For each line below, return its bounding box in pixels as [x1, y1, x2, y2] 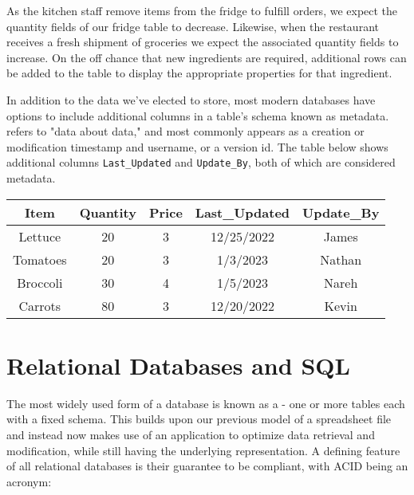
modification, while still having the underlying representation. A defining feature [6, 442, 400, 458]
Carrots [18, 296, 61, 315]
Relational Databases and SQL [6, 348, 350, 381]
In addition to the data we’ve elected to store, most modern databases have [6, 91, 376, 108]
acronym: [6, 473, 52, 489]
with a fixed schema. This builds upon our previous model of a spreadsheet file [6, 411, 392, 427]
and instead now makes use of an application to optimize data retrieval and [6, 426, 375, 442]
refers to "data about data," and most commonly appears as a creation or [6, 123, 365, 139]
